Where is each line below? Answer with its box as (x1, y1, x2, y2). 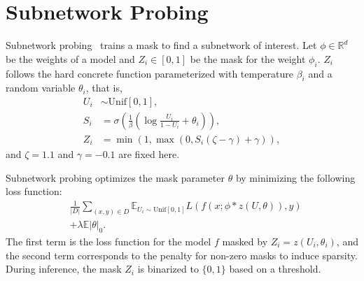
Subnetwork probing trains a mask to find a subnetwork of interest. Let (6, 38, 317, 52)
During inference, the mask (6, 261, 122, 276)
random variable (6, 80, 76, 95)
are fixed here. (118, 147, 180, 161)
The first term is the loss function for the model (6, 234, 211, 249)
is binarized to (137, 261, 199, 276)
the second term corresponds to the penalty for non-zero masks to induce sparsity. (6, 247, 358, 262)
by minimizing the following (235, 170, 356, 185)
